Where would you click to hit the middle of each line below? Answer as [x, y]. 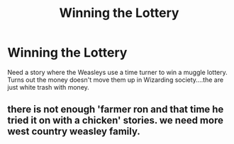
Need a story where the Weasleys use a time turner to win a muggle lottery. [118, 72]
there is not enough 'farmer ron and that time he [116, 110]
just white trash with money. [49, 87]
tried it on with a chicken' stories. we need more [115, 120]
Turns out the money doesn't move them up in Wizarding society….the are [116, 80]
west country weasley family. [74, 132]
